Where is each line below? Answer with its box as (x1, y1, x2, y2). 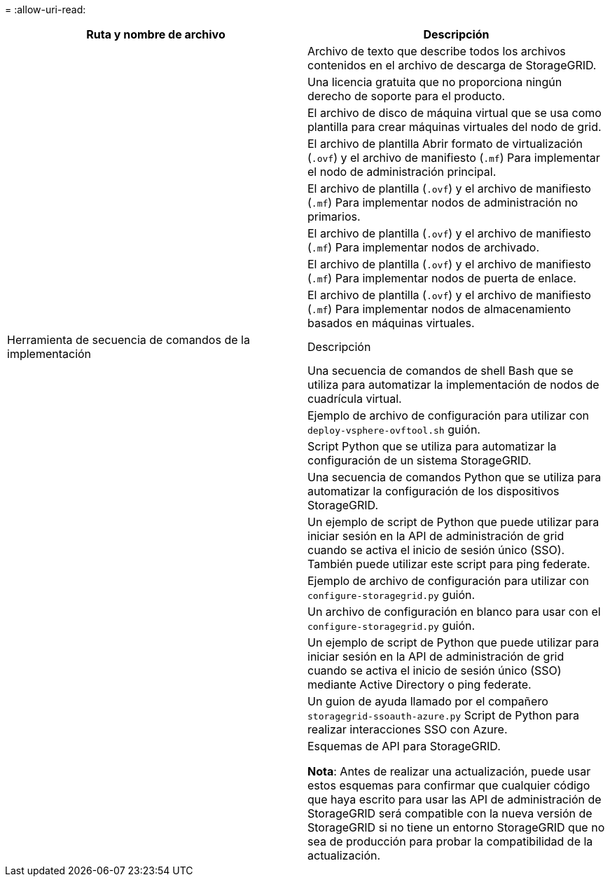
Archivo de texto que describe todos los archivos (307, 44, 566, 58)
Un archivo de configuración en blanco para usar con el (307, 605, 601, 619)
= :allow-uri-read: (5, 4, 86, 15)
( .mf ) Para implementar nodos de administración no (307, 195, 578, 209)
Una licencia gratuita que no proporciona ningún (307, 75, 562, 89)
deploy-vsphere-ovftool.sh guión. (307, 422, 480, 436)
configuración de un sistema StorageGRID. (307, 453, 532, 467)
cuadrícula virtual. (307, 392, 402, 406)
